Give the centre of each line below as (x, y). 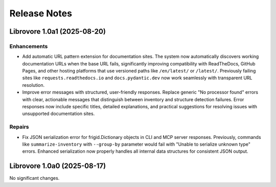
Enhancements (29, 46)
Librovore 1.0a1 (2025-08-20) (57, 31)
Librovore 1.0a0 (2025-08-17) (58, 166)
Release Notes (41, 13)
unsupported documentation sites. (59, 114)
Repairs (19, 127)
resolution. (33, 85)
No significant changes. (34, 178)
